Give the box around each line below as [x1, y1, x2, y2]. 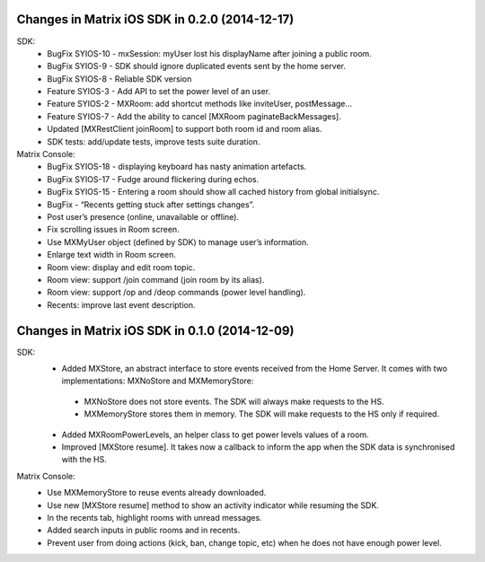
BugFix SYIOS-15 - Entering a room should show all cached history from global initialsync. [47, 187, 380, 198]
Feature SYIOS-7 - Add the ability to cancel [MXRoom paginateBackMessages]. [47, 110, 341, 121]
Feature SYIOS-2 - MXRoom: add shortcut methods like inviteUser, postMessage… [47, 99, 353, 110]
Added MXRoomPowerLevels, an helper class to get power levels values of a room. [61, 429, 369, 440]
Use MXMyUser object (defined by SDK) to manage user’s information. [47, 236, 309, 247]
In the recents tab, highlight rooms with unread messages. [47, 512, 262, 522]
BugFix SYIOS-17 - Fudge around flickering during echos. [47, 173, 260, 184]
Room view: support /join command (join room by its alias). [47, 274, 265, 285]
